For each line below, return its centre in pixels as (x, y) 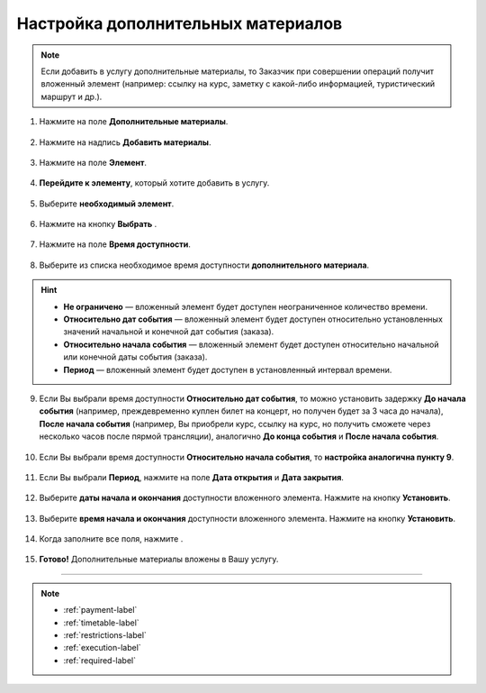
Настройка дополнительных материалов (180, 23)
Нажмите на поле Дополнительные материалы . (134, 122)
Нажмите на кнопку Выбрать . (98, 224)
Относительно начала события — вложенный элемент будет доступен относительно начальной (251, 344)
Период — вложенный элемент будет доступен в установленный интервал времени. (228, 369)
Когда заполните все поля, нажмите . (111, 539)
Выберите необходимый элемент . (107, 204)
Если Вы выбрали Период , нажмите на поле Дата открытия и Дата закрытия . (191, 477)
